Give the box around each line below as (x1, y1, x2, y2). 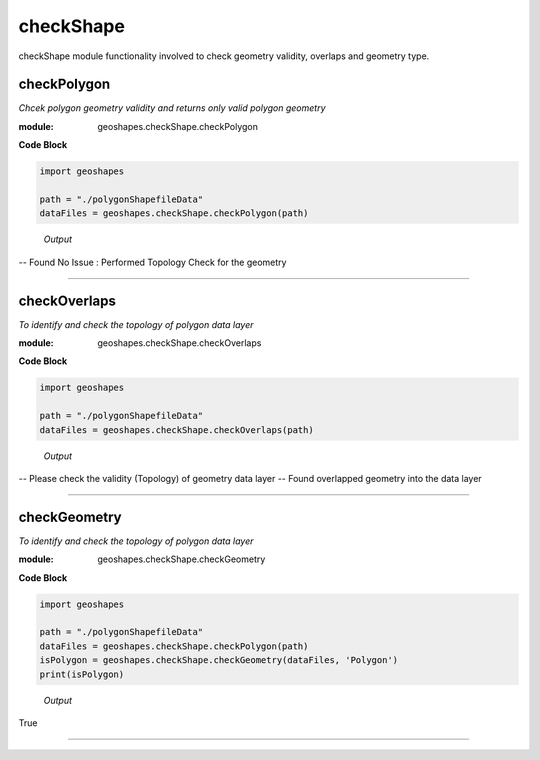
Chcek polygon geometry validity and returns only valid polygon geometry (18, 102, 326, 114)
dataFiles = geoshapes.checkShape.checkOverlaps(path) (39, 424, 314, 435)
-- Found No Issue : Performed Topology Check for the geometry (18, 256, 287, 268)
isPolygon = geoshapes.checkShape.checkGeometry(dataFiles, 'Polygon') (39, 655, 399, 666)
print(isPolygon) (39, 668, 125, 680)
